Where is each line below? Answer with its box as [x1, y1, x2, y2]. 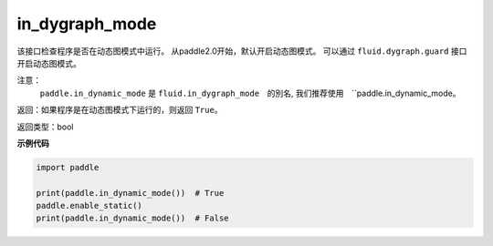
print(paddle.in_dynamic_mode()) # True [36, 188, 225, 198]
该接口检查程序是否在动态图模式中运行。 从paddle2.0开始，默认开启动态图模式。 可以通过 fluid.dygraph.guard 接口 [16, 46, 467, 56]
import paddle [36, 162, 100, 172]
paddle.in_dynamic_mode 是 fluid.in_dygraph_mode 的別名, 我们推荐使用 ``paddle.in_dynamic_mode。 [39, 87, 461, 98]
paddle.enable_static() [36, 200, 143, 211]
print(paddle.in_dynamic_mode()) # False [36, 213, 229, 223]
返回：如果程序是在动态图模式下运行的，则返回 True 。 [16, 105, 223, 116]
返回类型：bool [16, 121, 74, 132]
